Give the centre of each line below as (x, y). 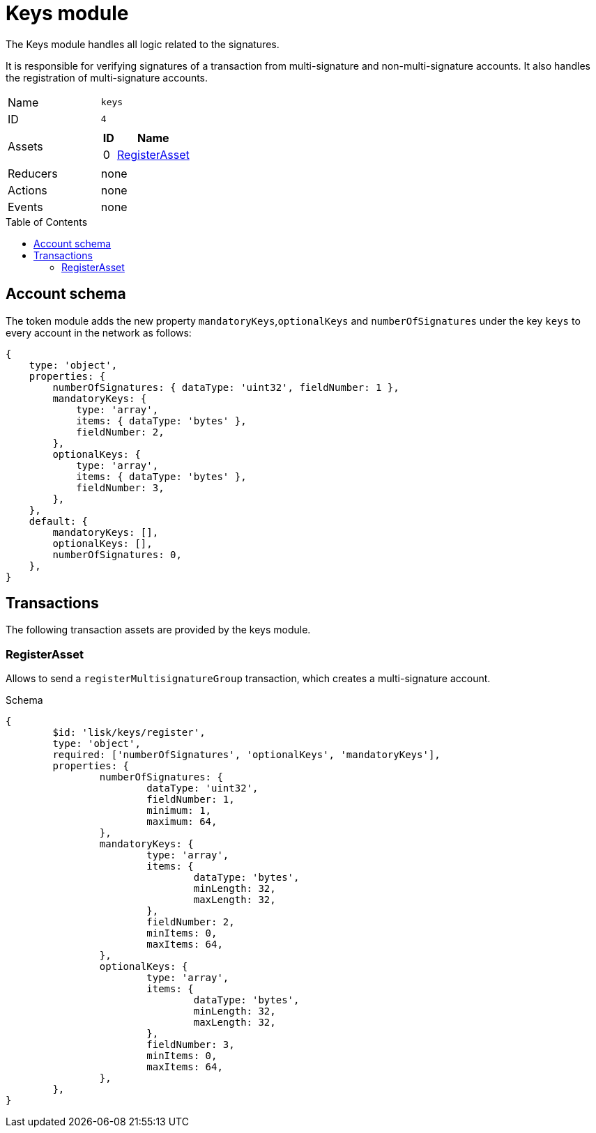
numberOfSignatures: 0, (117, 554)
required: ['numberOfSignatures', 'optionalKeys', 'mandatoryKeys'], (246, 755)
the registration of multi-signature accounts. (107, 77)
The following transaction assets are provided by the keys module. (158, 630)
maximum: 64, (182, 822)
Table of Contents (47, 222)
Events (25, 207)
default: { (59, 521)
